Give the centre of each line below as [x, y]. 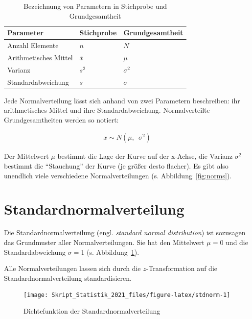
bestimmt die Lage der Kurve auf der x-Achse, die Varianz [145, 156]
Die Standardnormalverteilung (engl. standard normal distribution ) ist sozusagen [125, 233]
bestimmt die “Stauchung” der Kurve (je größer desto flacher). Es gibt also [116, 166]
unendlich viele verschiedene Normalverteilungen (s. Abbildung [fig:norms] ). [118, 175]
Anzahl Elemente [33, 45]
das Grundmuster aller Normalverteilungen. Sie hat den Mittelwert [104, 242]
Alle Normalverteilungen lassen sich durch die [72, 268]
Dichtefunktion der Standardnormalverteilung [92, 311]
